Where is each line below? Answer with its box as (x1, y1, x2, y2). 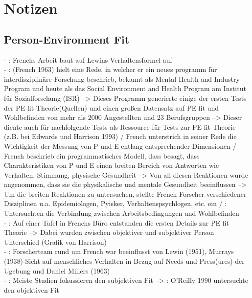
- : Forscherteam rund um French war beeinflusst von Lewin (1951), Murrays (4, 246, 234, 256)
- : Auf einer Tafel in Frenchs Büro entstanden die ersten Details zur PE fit (4, 217, 229, 228)
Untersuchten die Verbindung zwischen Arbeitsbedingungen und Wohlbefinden (4, 208, 239, 218)
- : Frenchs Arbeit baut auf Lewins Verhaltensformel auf (4, 54, 172, 65)
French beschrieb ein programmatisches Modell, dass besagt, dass (4, 150, 200, 160)
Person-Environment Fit (4, 31, 130, 46)
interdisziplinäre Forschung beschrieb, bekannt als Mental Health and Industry (4, 73, 240, 84)
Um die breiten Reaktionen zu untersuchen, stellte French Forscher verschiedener (4, 188, 247, 199)
